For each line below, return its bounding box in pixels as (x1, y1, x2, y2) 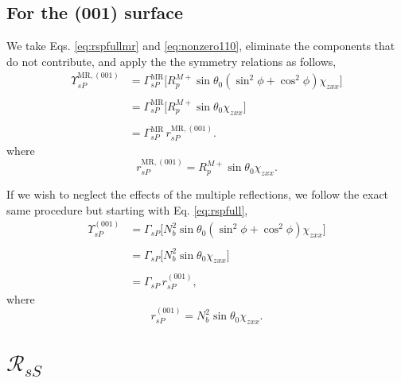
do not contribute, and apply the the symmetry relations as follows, (6, 52, 337, 69)
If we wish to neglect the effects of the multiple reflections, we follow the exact (6, 186, 389, 203)
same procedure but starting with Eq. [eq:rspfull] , (6, 201, 248, 218)
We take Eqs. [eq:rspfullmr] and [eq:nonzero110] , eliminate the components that (6, 37, 395, 54)
